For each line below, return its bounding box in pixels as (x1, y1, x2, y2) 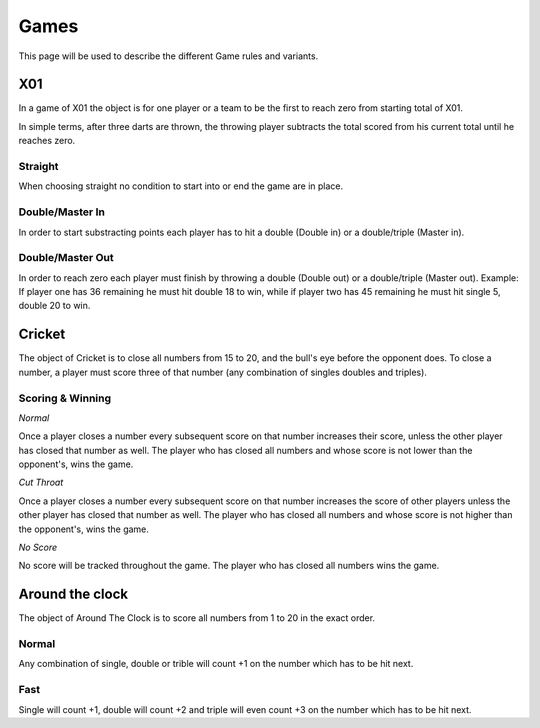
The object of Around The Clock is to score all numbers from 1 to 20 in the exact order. (18, 612, 375, 624)
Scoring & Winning (18, 391, 112, 405)
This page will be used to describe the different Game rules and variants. (18, 50, 319, 62)
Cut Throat (18, 476, 64, 489)
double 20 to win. (18, 300, 91, 312)
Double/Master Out (18, 251, 114, 265)
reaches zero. (18, 135, 76, 147)
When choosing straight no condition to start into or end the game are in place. (18, 180, 344, 192)
